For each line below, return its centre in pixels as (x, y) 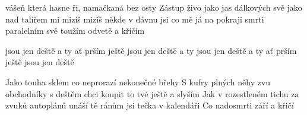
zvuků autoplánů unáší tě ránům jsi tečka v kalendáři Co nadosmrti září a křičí (150, 105)
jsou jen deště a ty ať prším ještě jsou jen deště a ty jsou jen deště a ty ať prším (151, 50)
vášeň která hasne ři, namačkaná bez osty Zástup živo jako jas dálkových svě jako (154, 7)
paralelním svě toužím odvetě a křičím (75, 31)
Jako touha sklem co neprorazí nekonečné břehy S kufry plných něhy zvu (138, 82)
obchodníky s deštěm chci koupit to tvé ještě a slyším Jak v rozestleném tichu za (152, 93)
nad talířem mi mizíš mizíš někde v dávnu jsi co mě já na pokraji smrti (135, 19)
